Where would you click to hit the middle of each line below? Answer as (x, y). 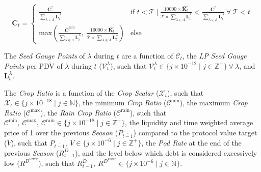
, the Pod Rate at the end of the (191, 142)
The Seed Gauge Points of (45, 55)
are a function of (147, 55)
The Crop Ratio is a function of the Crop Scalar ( (82, 92)
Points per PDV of (33, 65)
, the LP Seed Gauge (214, 55)
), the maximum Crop (214, 103)
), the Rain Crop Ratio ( (79, 112)
